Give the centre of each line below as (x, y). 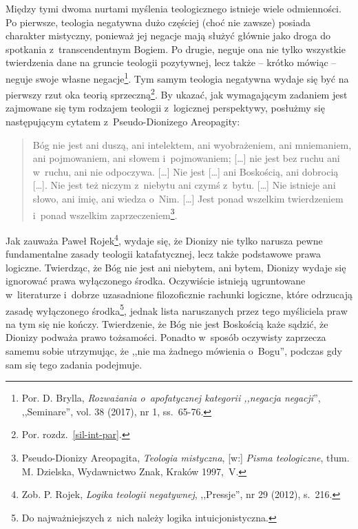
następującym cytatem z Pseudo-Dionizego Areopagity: (123, 122)
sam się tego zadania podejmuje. (74, 364)
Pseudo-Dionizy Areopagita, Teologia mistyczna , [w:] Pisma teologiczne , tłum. (186, 457)
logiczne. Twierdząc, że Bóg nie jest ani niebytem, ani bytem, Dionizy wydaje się (176, 267)
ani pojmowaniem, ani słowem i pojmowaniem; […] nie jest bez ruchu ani (186, 158)
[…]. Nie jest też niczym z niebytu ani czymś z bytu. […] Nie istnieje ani (184, 185)
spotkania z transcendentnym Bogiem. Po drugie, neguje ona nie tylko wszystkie (176, 49)
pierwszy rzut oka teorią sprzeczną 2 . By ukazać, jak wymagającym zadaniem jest (177, 93)
